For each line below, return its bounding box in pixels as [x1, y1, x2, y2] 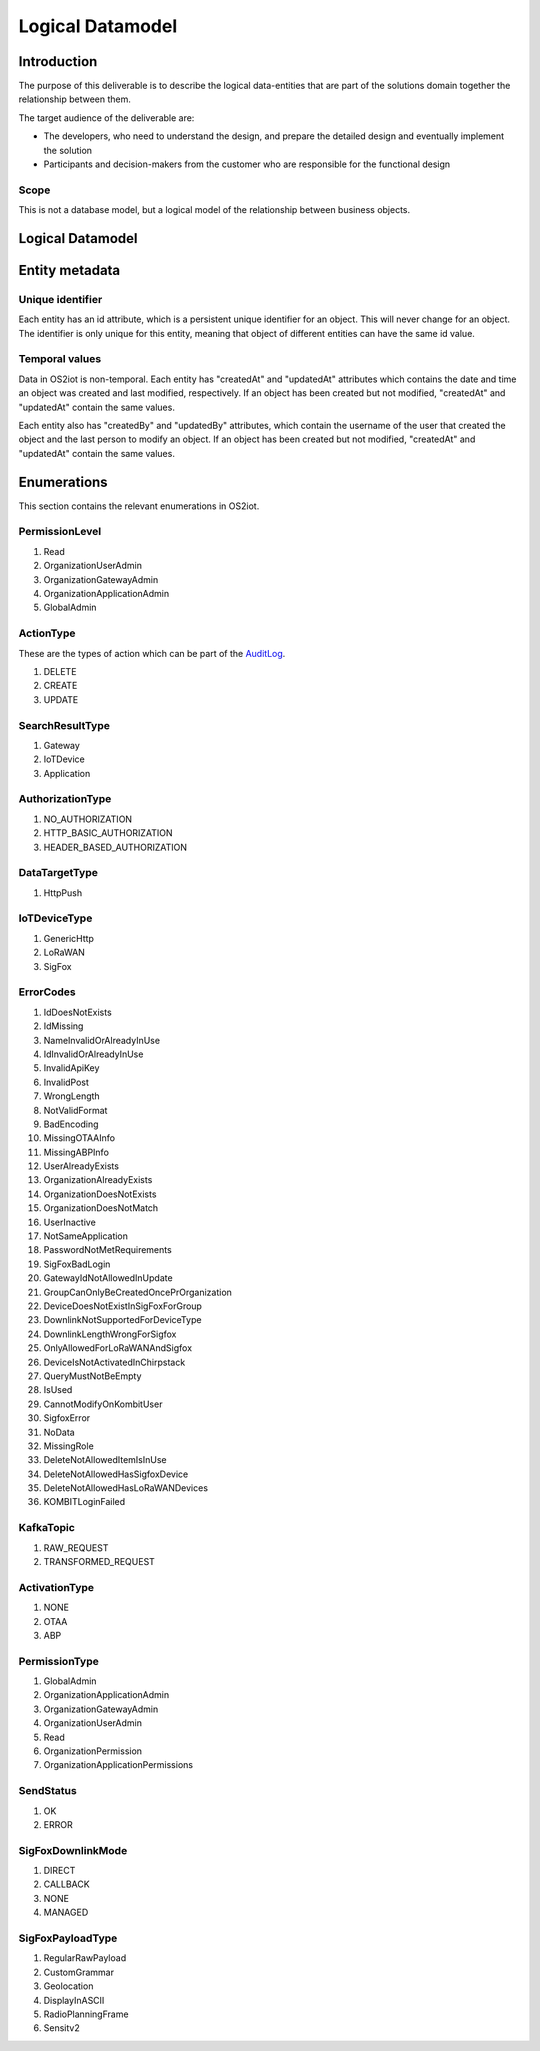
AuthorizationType [18, 792, 112, 806]
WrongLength [43, 1090, 100, 1102]
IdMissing [43, 1020, 84, 1032]
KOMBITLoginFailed [43, 1496, 126, 1508]
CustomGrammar [43, 1966, 115, 1978]
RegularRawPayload [43, 1952, 127, 1964]
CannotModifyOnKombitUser [43, 1398, 163, 1410]
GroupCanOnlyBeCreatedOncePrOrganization [43, 1286, 232, 1298]
